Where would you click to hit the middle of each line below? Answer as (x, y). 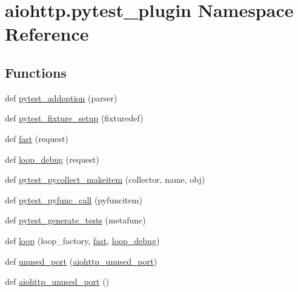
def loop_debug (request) (52, 159)
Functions (36, 72)
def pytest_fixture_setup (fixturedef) (74, 118)
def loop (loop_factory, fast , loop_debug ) (82, 240)
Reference (47, 34)
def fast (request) (37, 138)
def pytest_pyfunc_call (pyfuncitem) (74, 199)
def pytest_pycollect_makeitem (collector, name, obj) (105, 179)
